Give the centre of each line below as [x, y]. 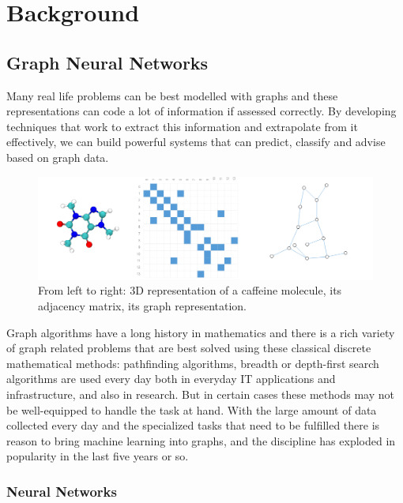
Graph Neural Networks [107, 62]
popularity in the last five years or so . [98, 456]
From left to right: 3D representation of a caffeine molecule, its [190, 290]
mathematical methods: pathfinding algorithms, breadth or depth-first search [193, 363]
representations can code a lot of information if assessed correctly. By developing [201, 111]
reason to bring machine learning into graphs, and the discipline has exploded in [201, 440]
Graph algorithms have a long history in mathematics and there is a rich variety [201, 332]
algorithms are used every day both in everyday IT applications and [171, 379]
